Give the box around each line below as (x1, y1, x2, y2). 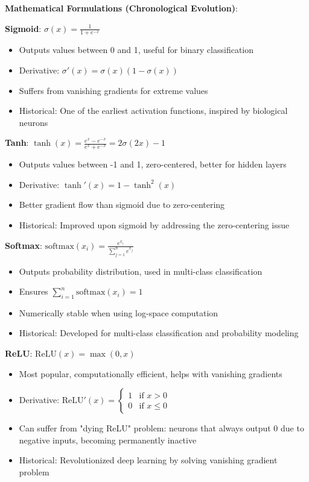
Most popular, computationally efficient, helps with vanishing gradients (19, 367, 282, 380)
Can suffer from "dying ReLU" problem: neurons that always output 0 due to (19, 422, 304, 434)
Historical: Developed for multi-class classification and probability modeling (19, 327, 299, 339)
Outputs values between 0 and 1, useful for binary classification (19, 43, 254, 56)
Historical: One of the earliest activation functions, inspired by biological (19, 104, 288, 117)
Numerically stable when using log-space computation (19, 306, 218, 319)
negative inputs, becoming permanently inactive (19, 433, 197, 446)
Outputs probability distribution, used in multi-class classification (19, 264, 263, 277)
